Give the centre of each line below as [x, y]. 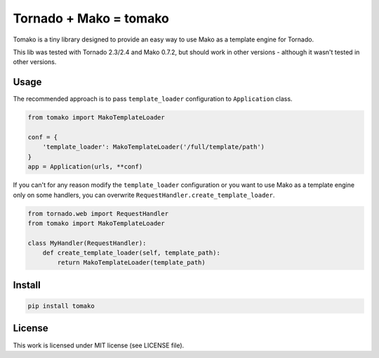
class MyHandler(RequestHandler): [87, 243]
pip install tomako [61, 306]
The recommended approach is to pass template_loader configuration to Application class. [153, 99]
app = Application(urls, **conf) [85, 167]
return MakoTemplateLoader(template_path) [132, 263]
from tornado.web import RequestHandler [98, 213]
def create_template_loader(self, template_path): [131, 253]
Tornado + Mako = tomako [91, 18]
